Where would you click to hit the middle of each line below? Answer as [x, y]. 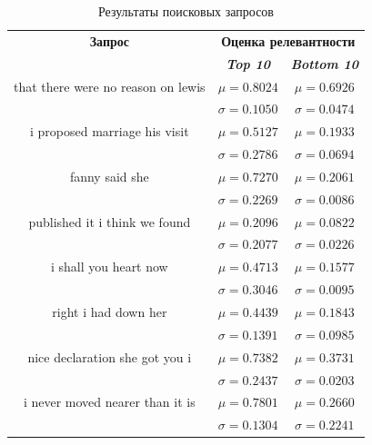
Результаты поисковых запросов [186, 11]
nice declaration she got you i [110, 356]
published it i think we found [110, 221]
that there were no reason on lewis [110, 86]
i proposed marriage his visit [110, 131]
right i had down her [110, 311]
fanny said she [109, 176]
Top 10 [248, 63]
